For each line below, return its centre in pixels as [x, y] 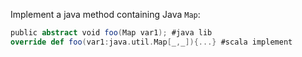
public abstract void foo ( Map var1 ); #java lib [111, 33]
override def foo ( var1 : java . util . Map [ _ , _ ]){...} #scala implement [151, 42]
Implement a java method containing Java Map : [105, 14]
